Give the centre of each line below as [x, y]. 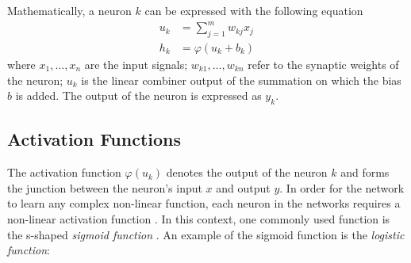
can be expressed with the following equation [254, 10]
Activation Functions [94, 139]
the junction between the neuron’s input [105, 187]
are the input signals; [136, 64]
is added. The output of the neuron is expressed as [138, 95]
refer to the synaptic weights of [323, 64]
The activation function [64, 172]
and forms [365, 172]
